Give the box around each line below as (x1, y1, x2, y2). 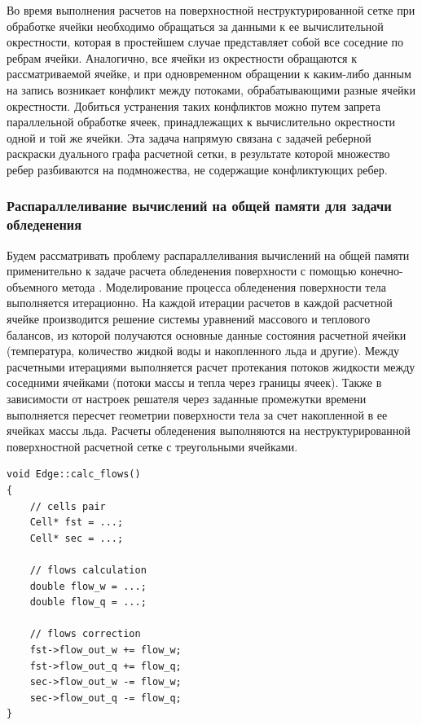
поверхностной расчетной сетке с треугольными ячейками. (7, 437, 298, 455)
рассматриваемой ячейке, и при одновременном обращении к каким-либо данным (7, 65, 411, 82)
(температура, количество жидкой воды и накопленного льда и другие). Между (7, 342, 400, 359)
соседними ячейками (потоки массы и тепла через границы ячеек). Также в (7, 374, 382, 391)
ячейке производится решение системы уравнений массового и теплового (7, 310, 371, 327)
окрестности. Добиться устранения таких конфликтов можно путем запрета (7, 97, 380, 114)
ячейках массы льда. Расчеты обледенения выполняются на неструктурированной (7, 422, 411, 439)
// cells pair (29, 500, 106, 512)
